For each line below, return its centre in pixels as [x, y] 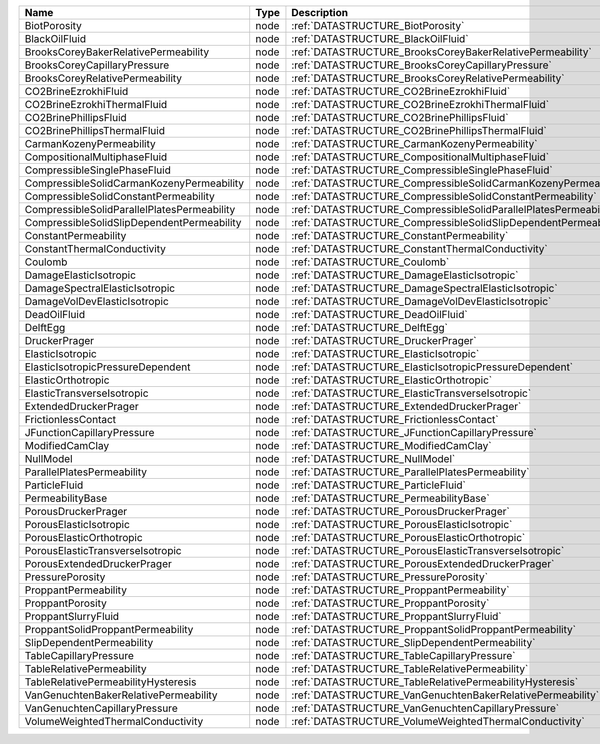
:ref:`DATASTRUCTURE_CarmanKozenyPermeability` [414, 143]
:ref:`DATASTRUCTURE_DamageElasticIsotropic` [405, 275]
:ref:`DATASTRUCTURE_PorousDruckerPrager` [400, 511]
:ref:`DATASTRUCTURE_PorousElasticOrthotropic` [408, 537]
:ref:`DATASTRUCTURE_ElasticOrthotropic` [392, 380]
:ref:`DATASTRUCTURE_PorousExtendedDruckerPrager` [423, 563]
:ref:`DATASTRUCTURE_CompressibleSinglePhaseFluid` [422, 170]
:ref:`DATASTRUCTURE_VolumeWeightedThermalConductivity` [438, 721]
